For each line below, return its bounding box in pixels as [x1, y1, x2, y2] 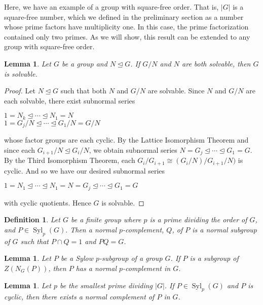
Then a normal [70, 224, 117, 234]
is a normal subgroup [192, 224, 257, 234]
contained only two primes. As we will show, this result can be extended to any [4, 31, 250, 42]
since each [4, 144, 35, 155]
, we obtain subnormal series [89, 144, 177, 155]
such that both [60, 85, 106, 96]
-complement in [123, 262, 171, 273]
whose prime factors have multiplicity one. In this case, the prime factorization [4, 21, 249, 32]
